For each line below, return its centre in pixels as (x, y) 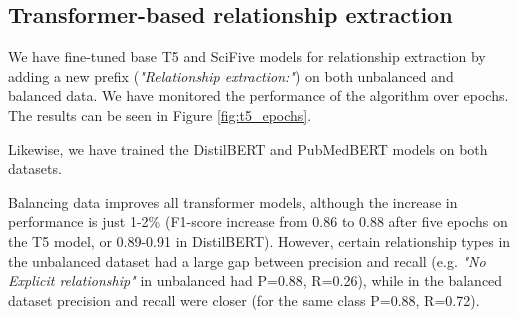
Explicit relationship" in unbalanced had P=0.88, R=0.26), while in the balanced (255, 280)
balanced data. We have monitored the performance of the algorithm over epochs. (258, 95)
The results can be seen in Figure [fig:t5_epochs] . (160, 114)
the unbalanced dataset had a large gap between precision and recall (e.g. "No (247, 260)
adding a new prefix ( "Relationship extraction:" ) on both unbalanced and (231, 75)
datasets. (35, 168)
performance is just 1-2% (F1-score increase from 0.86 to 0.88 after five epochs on (258, 221)
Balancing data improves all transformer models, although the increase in (233, 201)
